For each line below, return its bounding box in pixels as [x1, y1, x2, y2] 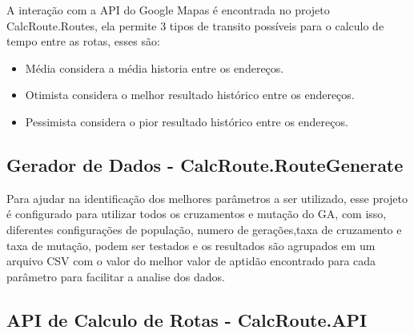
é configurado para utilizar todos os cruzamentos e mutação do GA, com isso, [6, 205, 387, 222]
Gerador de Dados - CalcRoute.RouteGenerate [6, 152, 404, 177]
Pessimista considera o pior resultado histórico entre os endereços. [25, 113, 348, 129]
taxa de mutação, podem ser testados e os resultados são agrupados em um [6, 237, 376, 253]
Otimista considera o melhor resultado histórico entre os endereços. [25, 86, 355, 103]
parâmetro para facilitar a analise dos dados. [6, 268, 226, 284]
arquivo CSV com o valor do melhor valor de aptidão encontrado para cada [6, 252, 376, 269]
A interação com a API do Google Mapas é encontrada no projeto [6, 2, 330, 18]
